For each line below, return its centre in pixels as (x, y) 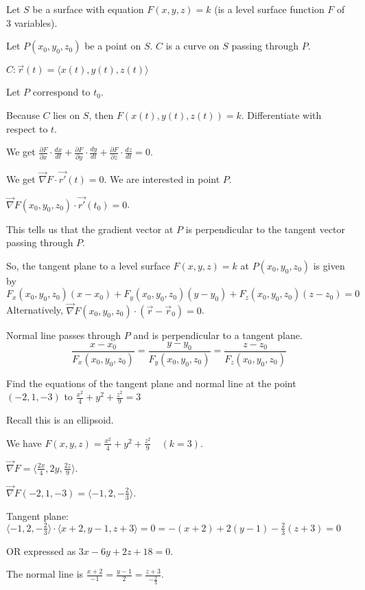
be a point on (113, 46)
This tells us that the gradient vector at (90, 229)
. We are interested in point (162, 178)
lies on (67, 115)
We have (24, 442)
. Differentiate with (281, 115)
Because (23, 115)
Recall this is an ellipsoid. (60, 420)
